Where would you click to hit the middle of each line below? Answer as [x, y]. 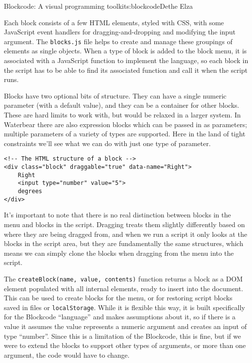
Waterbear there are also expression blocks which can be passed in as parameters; [126, 124]
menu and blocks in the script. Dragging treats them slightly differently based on [125, 224]
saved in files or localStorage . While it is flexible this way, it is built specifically [125, 307]
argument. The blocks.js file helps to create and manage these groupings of [118, 41]
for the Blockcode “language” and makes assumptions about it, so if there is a [120, 317]
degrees [30, 191]
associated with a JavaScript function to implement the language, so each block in [126, 60]
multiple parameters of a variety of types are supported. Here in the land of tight [125, 134]
